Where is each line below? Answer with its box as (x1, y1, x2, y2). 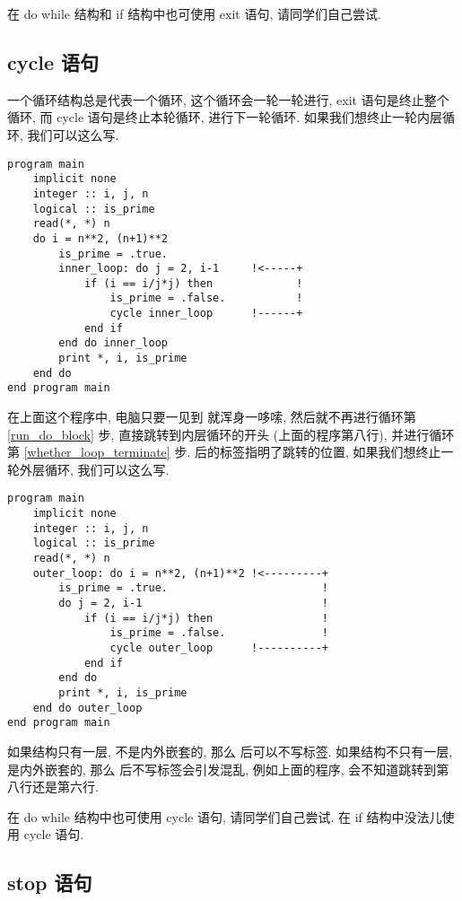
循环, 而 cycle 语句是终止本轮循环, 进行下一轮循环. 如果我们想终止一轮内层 (7, 108, 442, 127)
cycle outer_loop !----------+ (109, 642, 328, 655)
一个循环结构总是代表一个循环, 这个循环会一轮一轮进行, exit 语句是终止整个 (7, 90, 449, 109)
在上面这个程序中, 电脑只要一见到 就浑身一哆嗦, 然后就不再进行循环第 (7, 407, 416, 426)
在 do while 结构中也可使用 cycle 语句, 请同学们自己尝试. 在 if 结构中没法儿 (7, 807, 442, 826)
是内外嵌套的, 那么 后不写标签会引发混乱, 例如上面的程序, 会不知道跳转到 (7, 759, 437, 778)
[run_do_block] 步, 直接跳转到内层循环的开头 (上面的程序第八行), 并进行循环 (7, 424, 455, 443)
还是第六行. (31, 777, 99, 796)
